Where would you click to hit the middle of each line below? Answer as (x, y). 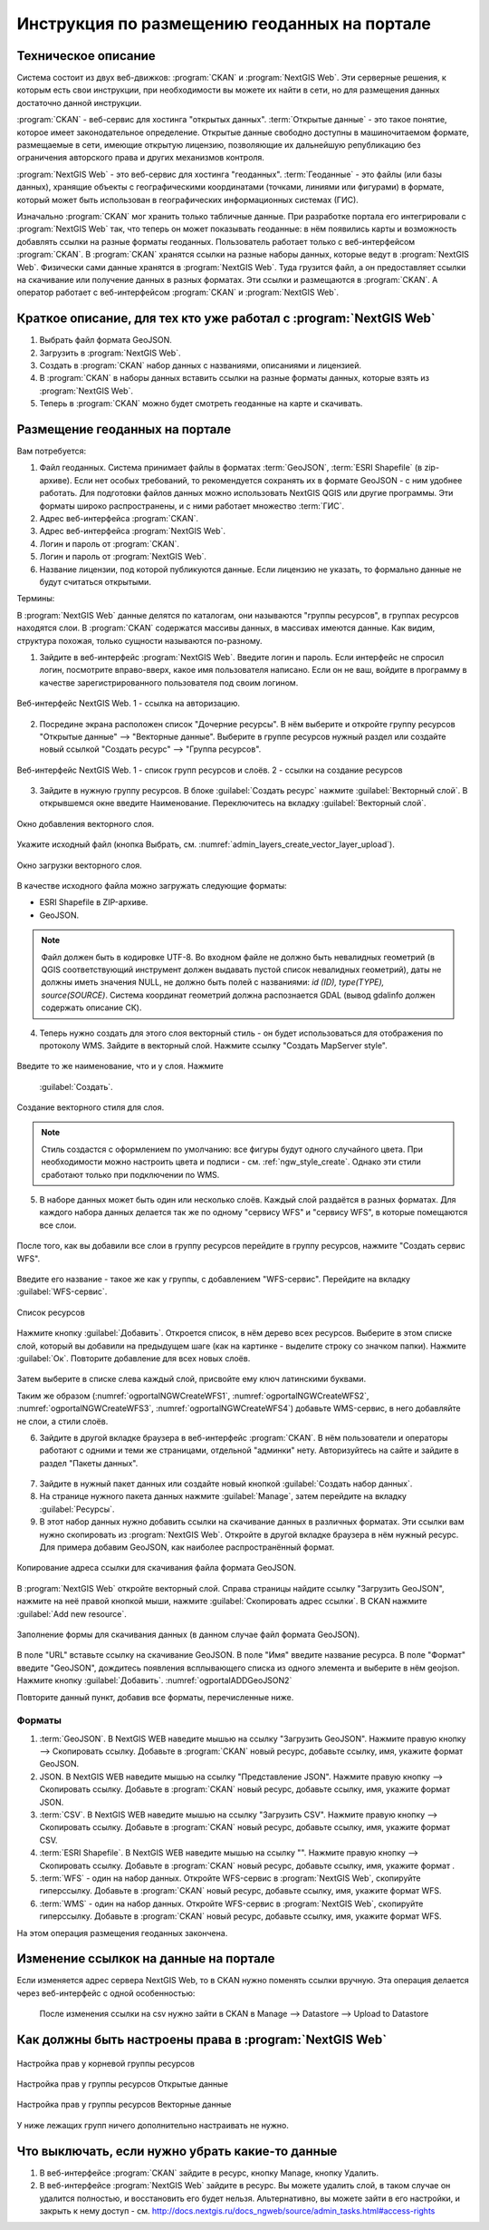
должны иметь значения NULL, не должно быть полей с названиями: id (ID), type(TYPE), (213, 982)
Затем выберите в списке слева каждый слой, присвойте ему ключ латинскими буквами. (192, 1379)
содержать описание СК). (91, 1008)
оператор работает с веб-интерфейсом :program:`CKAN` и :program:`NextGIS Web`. (178, 292)
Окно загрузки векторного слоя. (79, 865)
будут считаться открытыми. (95, 581)
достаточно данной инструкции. (79, 102)
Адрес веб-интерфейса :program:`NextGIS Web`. (133, 531)
